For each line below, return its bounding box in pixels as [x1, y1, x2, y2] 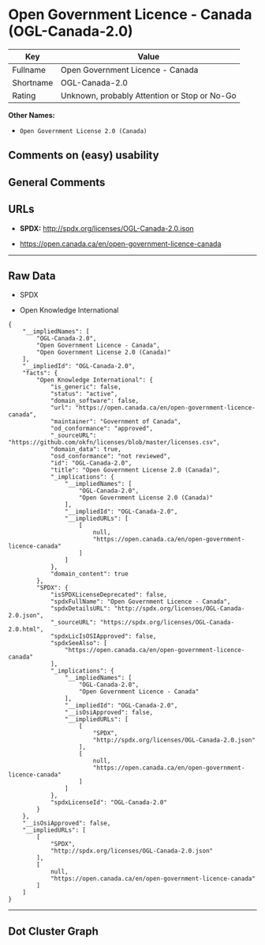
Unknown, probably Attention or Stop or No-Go [60, 89, 237, 101]
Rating [12, 89, 36, 101]
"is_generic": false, [50, 383, 122, 391]
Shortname [12, 77, 54, 88]
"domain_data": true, [50, 446, 122, 454]
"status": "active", [50, 390, 118, 398]
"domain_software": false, [50, 397, 140, 405]
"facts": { [22, 370, 58, 378]
